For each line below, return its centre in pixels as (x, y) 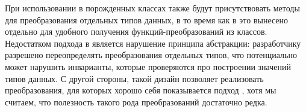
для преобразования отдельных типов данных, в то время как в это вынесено (147, 19)
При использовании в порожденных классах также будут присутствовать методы (152, 8)
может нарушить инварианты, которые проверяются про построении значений (148, 66)
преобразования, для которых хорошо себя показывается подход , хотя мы (141, 90)
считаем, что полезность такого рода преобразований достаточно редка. (136, 102)
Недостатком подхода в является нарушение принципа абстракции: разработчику (153, 43)
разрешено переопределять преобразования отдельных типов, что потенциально (151, 55)
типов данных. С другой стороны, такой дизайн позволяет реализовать (134, 78)
